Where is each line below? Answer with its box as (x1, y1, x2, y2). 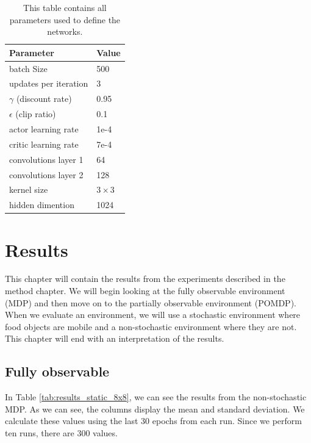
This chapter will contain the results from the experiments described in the (5, 272, 285, 285)
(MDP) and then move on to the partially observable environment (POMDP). (5, 296, 296, 309)
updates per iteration (9, 77, 88, 90)
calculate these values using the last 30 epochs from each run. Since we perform (5, 414, 302, 427)
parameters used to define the (9, 13, 121, 26)
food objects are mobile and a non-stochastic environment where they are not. (5, 320, 297, 333)
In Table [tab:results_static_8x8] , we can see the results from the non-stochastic (5, 391, 307, 403)
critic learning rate (9, 137, 79, 150)
